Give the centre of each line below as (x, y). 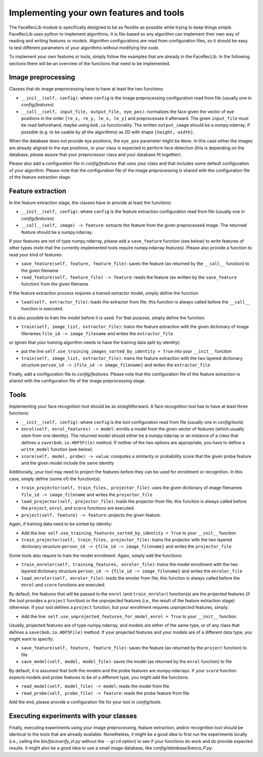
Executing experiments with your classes (73, 716)
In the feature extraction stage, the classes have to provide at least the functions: (90, 203)
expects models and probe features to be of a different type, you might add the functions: (99, 677)
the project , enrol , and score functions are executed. (78, 508)
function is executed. (42, 309)
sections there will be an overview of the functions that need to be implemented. (90, 63)
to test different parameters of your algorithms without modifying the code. (84, 47)
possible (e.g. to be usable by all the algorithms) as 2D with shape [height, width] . (108, 132)
